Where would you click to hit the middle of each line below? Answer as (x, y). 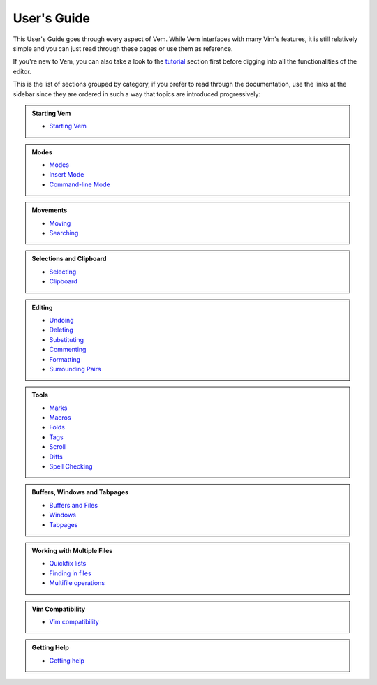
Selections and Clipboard (69, 259)
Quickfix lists (68, 564)
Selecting (63, 272)
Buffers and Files (73, 505)
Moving (60, 223)
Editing (42, 307)
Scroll (58, 447)
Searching (64, 233)
